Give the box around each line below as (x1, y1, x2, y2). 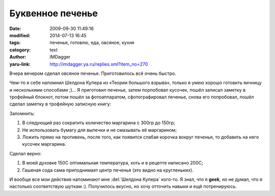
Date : (9, 25, 21, 32)
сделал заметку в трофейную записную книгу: (9, 101, 112, 107)
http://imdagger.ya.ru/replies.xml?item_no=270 (49, 61, 148, 67)
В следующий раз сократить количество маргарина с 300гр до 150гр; (22, 120, 176, 126)
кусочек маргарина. (22, 141, 66, 147)
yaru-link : (9, 61, 31, 67)
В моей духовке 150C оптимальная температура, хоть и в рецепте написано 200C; (22, 160, 203, 166)
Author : (9, 54, 26, 60)
